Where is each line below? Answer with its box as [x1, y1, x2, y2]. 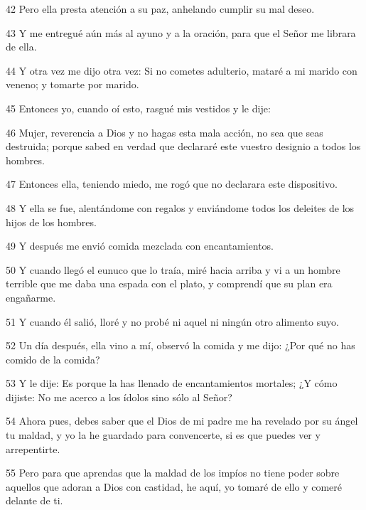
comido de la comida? [6, 351, 100, 366]
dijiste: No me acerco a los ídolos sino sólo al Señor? [6, 389, 232, 404]
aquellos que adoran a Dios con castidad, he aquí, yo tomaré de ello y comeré [6, 479, 343, 494]
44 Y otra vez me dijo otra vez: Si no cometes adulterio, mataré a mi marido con [6, 63, 357, 78]
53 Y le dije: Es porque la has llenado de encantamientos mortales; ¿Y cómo [6, 376, 338, 391]
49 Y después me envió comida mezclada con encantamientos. [6, 238, 274, 253]
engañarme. [6, 289, 56, 304]
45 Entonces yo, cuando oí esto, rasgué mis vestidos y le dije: [6, 100, 271, 115]
